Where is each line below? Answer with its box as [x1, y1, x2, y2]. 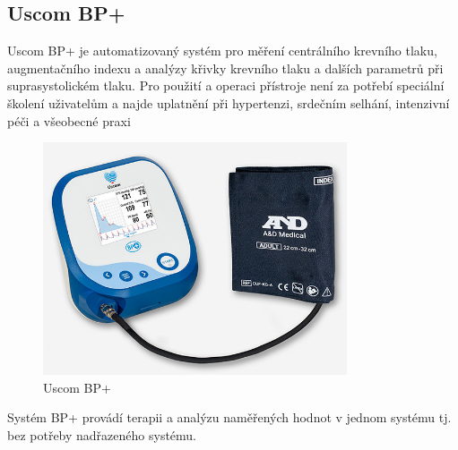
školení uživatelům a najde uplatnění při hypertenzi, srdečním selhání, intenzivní [7, 93, 450, 112]
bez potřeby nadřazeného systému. [7, 425, 197, 444]
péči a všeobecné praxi [7, 111, 131, 130]
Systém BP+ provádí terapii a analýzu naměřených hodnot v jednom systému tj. [7, 408, 452, 427]
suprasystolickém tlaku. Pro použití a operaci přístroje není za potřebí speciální [7, 76, 445, 95]
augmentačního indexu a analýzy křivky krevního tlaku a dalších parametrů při [7, 58, 444, 77]
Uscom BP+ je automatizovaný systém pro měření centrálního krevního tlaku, [7, 41, 437, 60]
